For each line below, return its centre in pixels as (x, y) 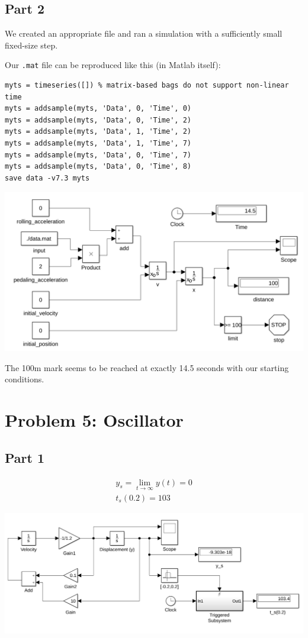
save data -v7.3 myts (47, 178)
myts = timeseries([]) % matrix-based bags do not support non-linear (147, 86)
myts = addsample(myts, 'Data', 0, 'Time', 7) (98, 155)
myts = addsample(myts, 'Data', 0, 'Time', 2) (98, 120)
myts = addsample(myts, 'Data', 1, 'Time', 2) (98, 132)
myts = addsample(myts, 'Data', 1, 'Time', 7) (98, 144)
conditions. (25, 379)
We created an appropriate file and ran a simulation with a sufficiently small (144, 33)
